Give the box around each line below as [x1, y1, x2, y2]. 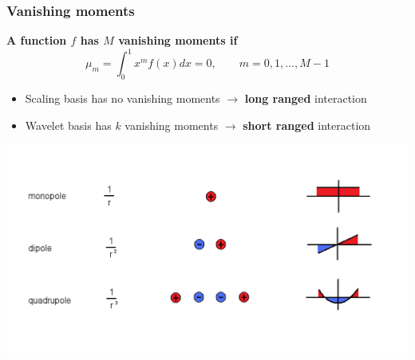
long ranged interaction [244, 90, 367, 107]
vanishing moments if [118, 32, 238, 49]
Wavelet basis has [25, 116, 112, 133]
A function [6, 32, 67, 49]
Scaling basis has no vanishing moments [25, 90, 220, 107]
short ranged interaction [243, 116, 371, 133]
